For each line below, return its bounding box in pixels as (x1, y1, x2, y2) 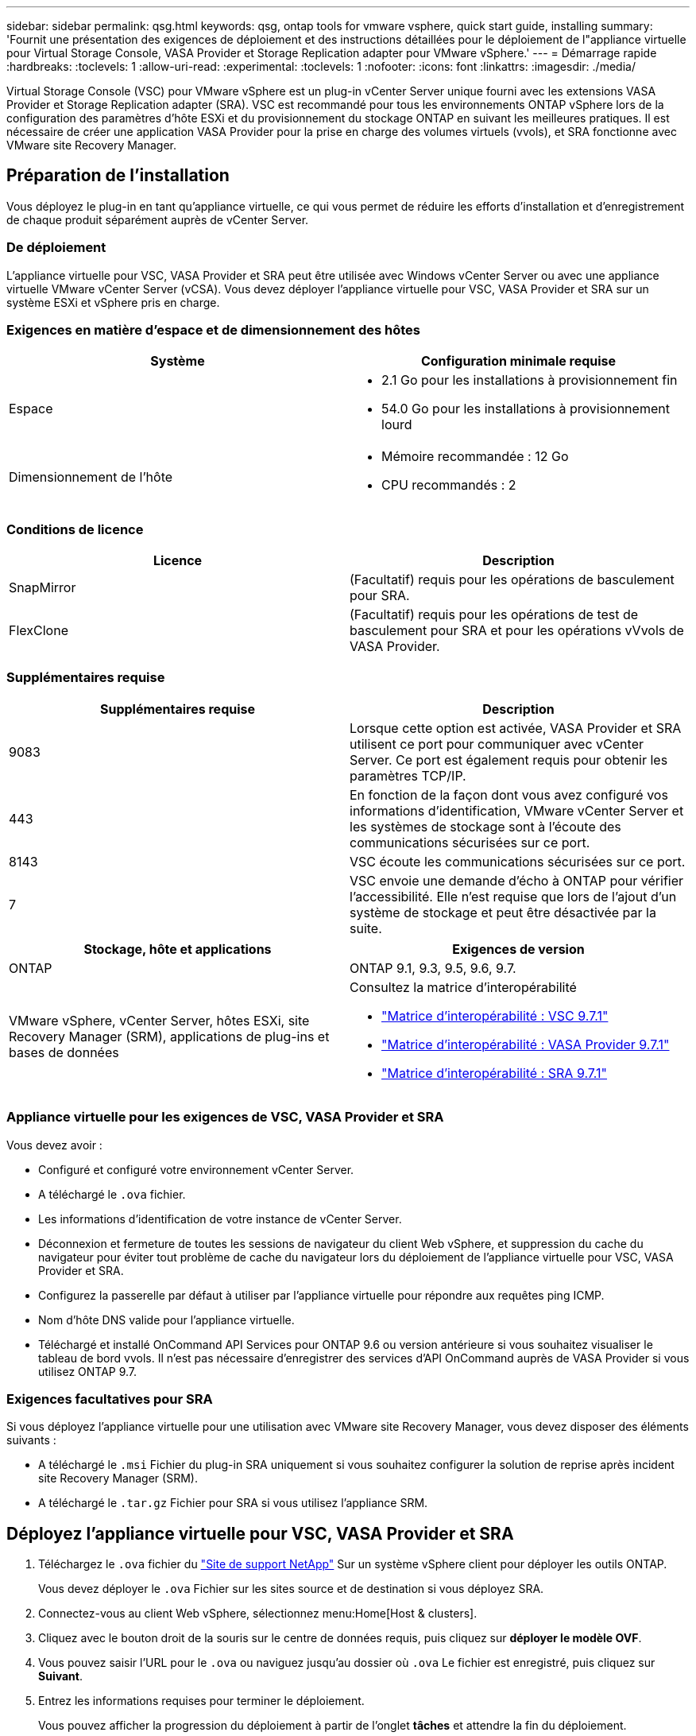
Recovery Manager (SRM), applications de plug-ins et (9, 1028, 330, 1044)
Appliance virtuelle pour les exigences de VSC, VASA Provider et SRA (6, 1109, 444, 1126)
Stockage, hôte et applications (83, 940, 272, 957)
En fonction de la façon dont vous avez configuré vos (350, 786, 668, 803)
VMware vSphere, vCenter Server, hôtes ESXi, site (9, 1012, 310, 1029)
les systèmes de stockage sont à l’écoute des (350, 818, 621, 835)
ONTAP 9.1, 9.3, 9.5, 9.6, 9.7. (350, 959, 516, 976)
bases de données (9, 1044, 119, 1060)
